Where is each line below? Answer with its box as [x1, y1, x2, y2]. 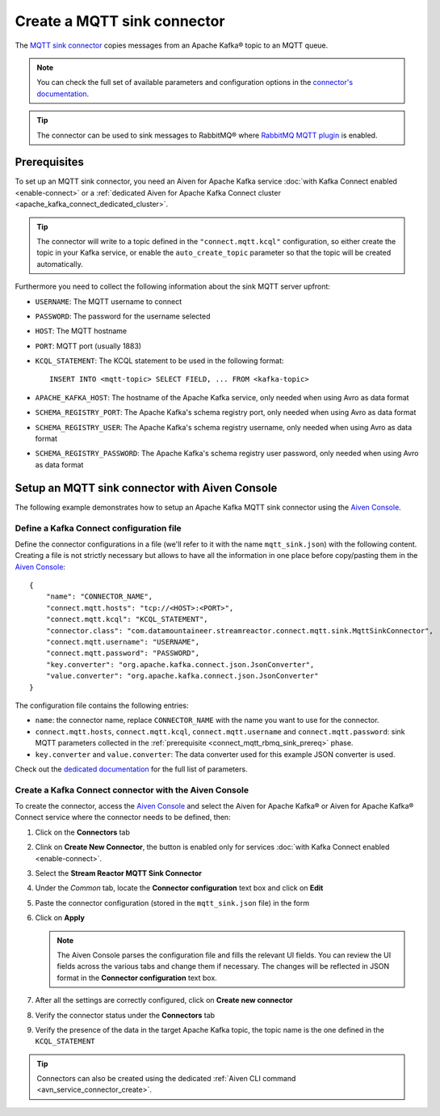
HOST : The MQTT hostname [35, 326, 128, 336]
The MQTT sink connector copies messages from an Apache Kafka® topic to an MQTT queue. [15, 40, 329, 50]
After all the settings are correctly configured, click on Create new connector [35, 996, 293, 1005]
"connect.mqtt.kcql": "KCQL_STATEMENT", [45, 615, 209, 624]
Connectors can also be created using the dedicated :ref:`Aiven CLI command [36, 1074, 296, 1084]
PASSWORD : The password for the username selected [35, 311, 211, 321]
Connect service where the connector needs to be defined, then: [15, 813, 231, 822]
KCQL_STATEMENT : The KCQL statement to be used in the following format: [35, 356, 284, 366]
